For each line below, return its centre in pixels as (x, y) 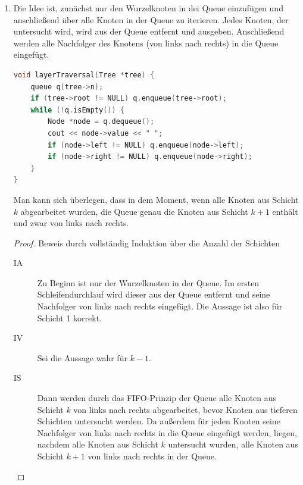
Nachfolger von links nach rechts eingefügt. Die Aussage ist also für (160, 306)
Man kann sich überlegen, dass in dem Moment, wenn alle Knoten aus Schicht (156, 199)
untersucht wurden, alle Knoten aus (233, 444)
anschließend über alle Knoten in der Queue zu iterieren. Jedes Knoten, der (151, 19)
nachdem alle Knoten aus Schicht (98, 444)
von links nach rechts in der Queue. (152, 456)
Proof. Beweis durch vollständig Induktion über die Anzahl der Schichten (147, 242)
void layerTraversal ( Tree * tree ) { (84, 75)
